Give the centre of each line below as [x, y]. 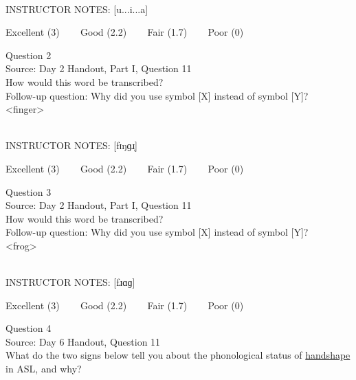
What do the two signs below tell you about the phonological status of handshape [178, 355]
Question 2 [29, 55]
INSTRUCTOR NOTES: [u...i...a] [77, 9]
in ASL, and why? [44, 369]
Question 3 [29, 191]
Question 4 [29, 328]
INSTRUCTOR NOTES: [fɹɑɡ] [70, 282]
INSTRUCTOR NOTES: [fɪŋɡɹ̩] [72, 145]
